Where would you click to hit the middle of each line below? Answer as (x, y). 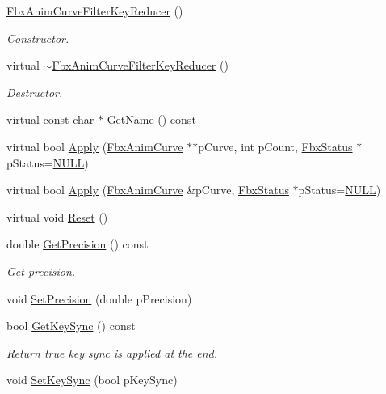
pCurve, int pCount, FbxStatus (275, 146)
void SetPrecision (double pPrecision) (99, 298)
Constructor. (38, 38)
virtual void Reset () (57, 216)
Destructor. (35, 92)
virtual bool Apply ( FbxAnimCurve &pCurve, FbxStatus (148, 190)
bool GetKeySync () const (71, 326)
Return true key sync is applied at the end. (112, 352)
